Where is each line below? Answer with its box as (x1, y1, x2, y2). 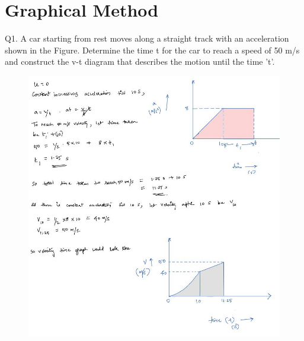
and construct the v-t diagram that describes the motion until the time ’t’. (5, 55, 275, 68)
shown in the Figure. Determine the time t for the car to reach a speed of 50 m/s (5, 43, 300, 56)
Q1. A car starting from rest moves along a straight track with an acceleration (5, 32, 289, 45)
